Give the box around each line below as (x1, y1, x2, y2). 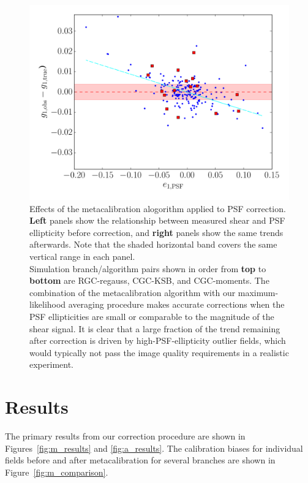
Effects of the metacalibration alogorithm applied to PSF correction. (29, 202, 286, 215)
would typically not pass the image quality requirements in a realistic (29, 346, 289, 359)
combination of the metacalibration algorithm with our (29, 286, 236, 299)
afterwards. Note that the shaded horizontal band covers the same (29, 238, 277, 251)
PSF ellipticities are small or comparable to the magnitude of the (29, 310, 274, 322)
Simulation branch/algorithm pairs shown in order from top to (29, 262, 266, 275)
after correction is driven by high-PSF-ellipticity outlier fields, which (29, 334, 286, 347)
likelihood (29, 298, 66, 311)
